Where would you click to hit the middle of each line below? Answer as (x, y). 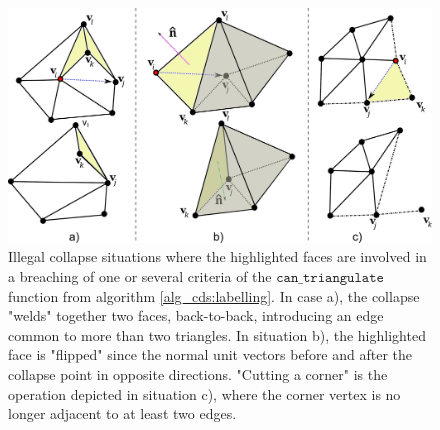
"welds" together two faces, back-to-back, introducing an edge (196, 315)
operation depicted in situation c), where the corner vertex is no (204, 393)
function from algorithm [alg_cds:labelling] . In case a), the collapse (214, 295)
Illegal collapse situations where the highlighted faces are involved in (217, 256)
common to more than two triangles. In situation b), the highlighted (217, 334)
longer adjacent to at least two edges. (122, 413)
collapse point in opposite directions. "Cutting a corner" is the (198, 373)
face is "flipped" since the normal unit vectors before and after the (210, 354)
